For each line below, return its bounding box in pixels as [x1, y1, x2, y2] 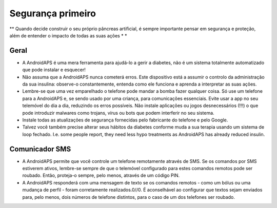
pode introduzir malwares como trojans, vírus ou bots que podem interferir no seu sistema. [22, 110, 215, 116]
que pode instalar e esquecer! [22, 67, 86, 73]
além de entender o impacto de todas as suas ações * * [9, 32, 127, 38]
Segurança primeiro [9, 8, 96, 19]
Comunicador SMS [9, 144, 71, 153]
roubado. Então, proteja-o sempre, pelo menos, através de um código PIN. [22, 172, 180, 179]
